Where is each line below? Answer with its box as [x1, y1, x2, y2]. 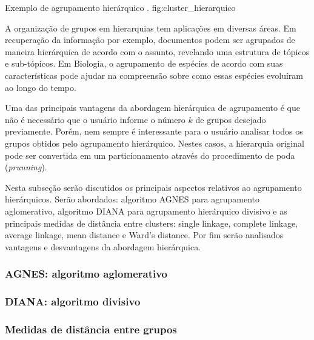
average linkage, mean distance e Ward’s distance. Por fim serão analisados [5, 228, 284, 241]
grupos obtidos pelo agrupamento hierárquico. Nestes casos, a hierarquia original [5, 136, 304, 149]
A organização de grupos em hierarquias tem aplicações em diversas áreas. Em [5, 21, 296, 34]
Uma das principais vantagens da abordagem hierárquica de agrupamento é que [5, 101, 300, 114]
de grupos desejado [195, 113, 266, 125]
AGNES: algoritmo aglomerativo [5, 266, 168, 281]
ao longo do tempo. [5, 81, 76, 93]
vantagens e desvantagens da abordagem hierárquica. [5, 240, 201, 253]
